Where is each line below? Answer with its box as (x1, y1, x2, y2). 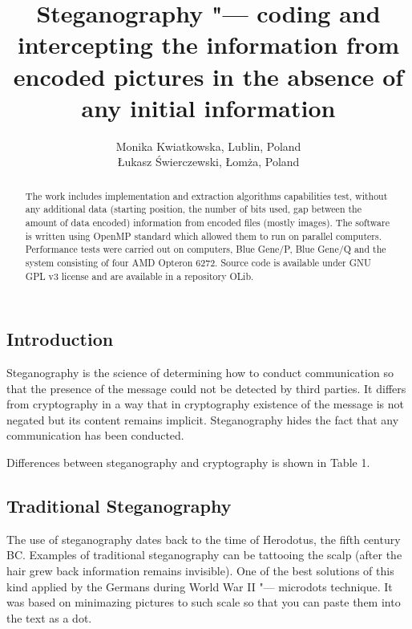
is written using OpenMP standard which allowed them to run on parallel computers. (25, 229, 382, 242)
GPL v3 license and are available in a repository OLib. (25, 269, 254, 282)
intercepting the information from (17, 28, 400, 61)
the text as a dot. (6, 609, 92, 626)
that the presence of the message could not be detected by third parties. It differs (6, 379, 406, 396)
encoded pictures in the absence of (13, 59, 404, 92)
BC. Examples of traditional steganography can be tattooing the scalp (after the (6, 546, 402, 563)
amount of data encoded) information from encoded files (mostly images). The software (25, 215, 390, 229)
